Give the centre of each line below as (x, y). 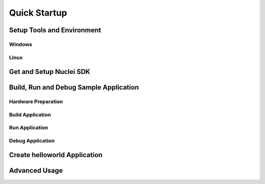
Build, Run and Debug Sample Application (74, 87)
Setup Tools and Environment (55, 30)
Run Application (29, 128)
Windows (21, 44)
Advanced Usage (36, 171)
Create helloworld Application (56, 155)
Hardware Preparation (36, 102)
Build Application (30, 115)
